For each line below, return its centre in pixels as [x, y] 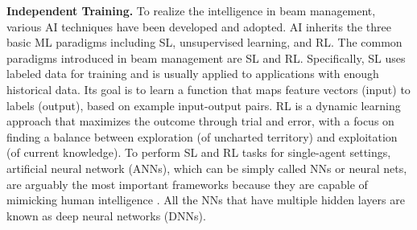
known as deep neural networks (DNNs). [106, 215]
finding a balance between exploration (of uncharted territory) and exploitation [202, 136]
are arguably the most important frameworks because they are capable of [187, 184]
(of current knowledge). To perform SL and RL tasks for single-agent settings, [199, 152]
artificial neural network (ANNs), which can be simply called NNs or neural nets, [207, 168]
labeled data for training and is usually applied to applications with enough [193, 74]
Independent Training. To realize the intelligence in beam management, [191, 10]
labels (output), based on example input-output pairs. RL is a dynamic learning [204, 105]
